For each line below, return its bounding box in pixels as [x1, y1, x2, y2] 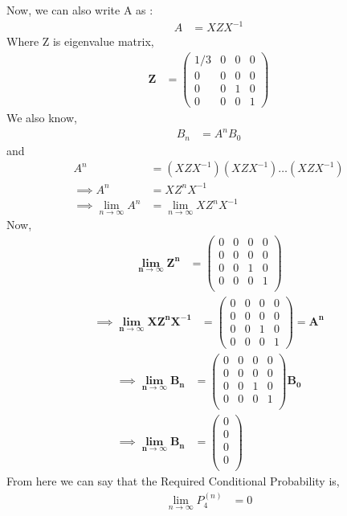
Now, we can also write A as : [6, 2, 153, 18]
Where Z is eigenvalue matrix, [6, 33, 154, 50]
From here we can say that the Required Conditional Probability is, [6, 472, 340, 489]
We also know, [6, 109, 77, 125]
